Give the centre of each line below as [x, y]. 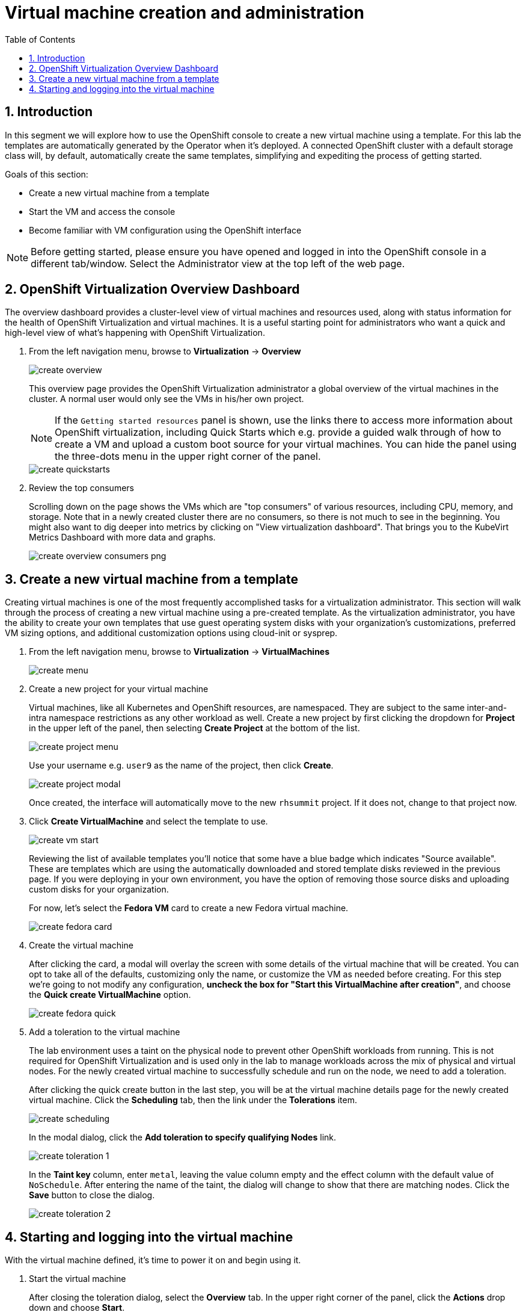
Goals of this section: [47, 174]
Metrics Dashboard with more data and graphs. [122, 537]
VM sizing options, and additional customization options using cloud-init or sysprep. [171, 633]
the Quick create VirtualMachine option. [110, 995]
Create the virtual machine [81, 945]
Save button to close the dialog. [92, 1195]
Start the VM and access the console [102, 211]
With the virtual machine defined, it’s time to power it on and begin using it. [153, 1260]
